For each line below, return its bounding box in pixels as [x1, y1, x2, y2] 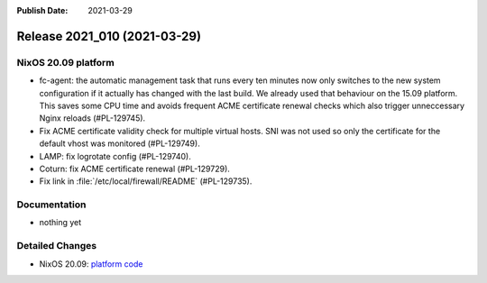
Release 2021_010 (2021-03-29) [16, 28, 202, 44]
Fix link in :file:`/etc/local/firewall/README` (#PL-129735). [39, 176, 253, 187]
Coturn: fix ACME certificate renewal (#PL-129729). [39, 163, 230, 174]
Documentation [16, 198, 87, 211]
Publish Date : [16, 5, 69, 15]
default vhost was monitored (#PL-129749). [39, 138, 200, 149]
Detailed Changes [16, 240, 97, 252]
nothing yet [39, 217, 82, 228]
